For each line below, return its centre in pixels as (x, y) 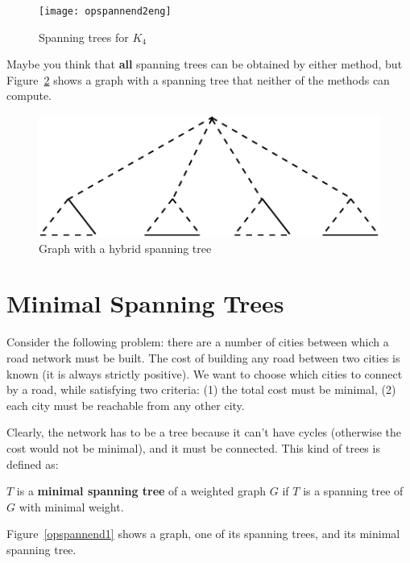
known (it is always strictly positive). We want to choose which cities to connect (205, 373)
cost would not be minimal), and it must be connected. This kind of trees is (193, 447)
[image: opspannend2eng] (105, 11)
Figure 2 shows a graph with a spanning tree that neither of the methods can (198, 79)
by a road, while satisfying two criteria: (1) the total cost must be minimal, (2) (201, 389)
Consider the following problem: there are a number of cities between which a (198, 342)
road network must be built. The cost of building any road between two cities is (203, 358)
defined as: (33, 464)
